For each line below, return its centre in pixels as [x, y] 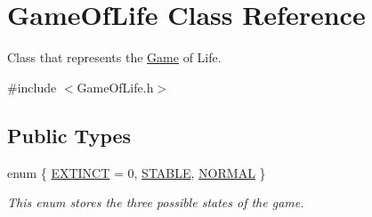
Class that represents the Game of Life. [114, 57]
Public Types [69, 135]
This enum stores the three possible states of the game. [156, 202]
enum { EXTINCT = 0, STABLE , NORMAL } [137, 172]
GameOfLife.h [115, 87]
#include [32, 87]
